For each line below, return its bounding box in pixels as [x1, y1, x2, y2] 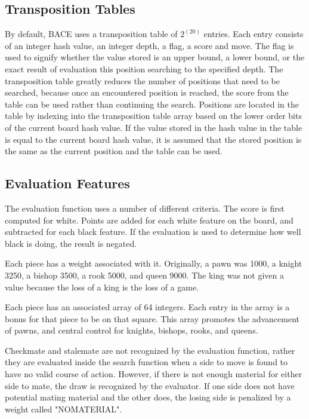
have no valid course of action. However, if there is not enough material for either [5, 368, 302, 380]
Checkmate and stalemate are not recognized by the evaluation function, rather [5, 344, 295, 356]
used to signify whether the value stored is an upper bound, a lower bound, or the [5, 51, 305, 63]
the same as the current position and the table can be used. [5, 145, 223, 157]
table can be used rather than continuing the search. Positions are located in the [5, 97, 299, 110]
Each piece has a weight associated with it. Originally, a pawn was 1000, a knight [5, 257, 302, 270]
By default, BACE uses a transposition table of [5, 27, 178, 40]
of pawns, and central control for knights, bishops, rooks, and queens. [5, 324, 258, 337]
